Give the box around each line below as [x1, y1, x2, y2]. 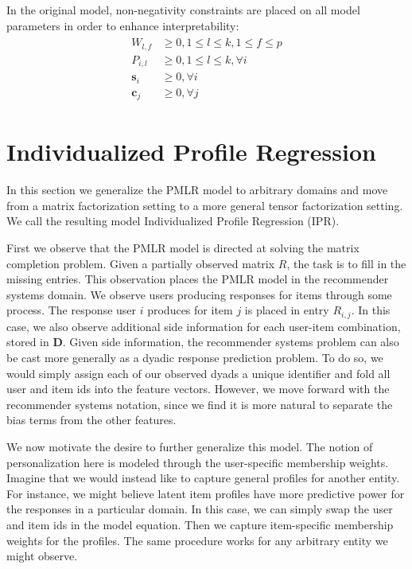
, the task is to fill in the [286, 255, 406, 271]
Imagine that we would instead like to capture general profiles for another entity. [6, 470, 400, 486]
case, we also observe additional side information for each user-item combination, [6, 318, 401, 334]
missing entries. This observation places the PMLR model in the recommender [6, 271, 389, 287]
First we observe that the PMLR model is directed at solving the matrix [6, 240, 360, 256]
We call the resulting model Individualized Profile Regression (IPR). [6, 212, 340, 229]
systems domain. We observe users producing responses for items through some [6, 286, 392, 302]
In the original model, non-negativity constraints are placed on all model [6, 2, 360, 18]
